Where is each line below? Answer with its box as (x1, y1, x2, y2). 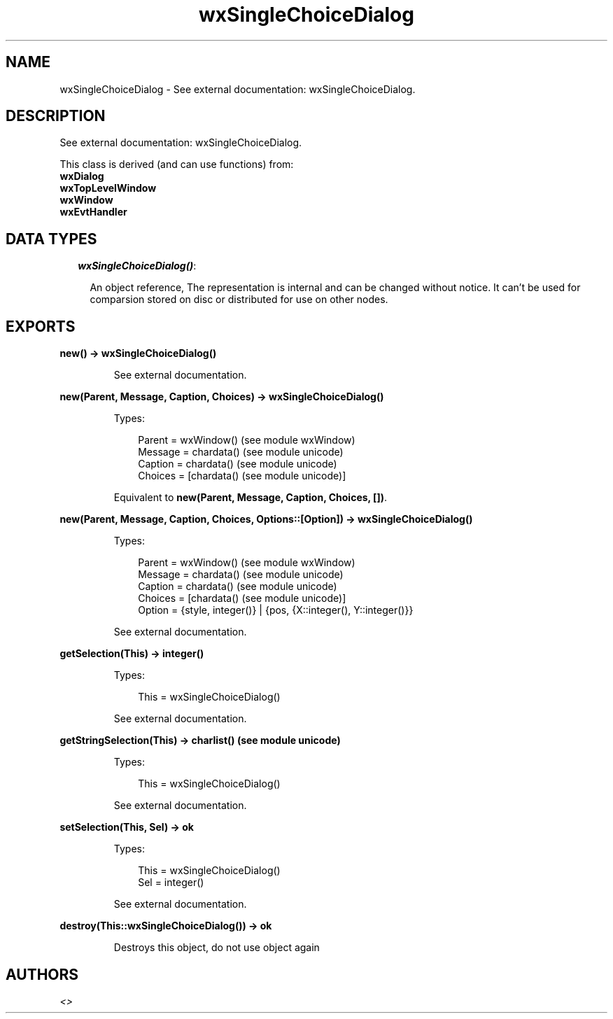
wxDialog (59, 170, 104, 183)
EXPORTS (6, 317, 76, 335)
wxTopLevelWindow (59, 182, 157, 195)
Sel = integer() (138, 876, 204, 889)
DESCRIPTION (6, 107, 106, 125)
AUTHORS (6, 965, 79, 983)
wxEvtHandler (59, 206, 127, 218)
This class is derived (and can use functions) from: (59, 158, 294, 171)
